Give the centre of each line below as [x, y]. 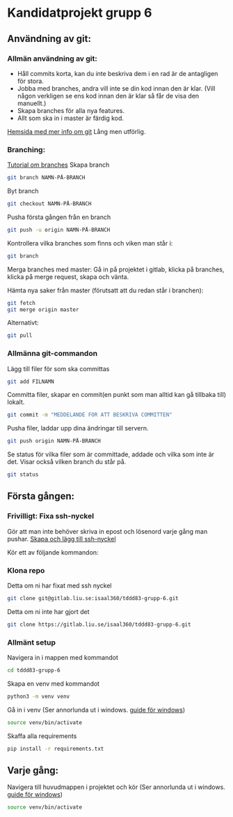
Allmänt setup [31, 642]
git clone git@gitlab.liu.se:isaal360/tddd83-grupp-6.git [93, 599]
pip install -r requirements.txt [56, 749]
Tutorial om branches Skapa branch [58, 165]
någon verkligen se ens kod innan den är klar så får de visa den [108, 96]
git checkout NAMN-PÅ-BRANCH [49, 204]
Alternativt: [23, 323]
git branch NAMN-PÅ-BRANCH [46, 178]
